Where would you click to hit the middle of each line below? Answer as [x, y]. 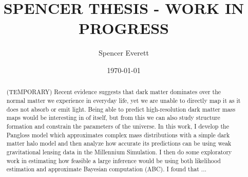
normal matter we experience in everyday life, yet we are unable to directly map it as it [123, 100]
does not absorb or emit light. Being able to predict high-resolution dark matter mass [121, 109]
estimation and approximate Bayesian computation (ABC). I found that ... [106, 169]
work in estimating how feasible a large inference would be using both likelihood [113, 160]
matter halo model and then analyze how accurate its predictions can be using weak [119, 143]
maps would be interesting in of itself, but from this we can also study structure [113, 118]
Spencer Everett [124, 53]
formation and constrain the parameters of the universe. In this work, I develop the [118, 126]
